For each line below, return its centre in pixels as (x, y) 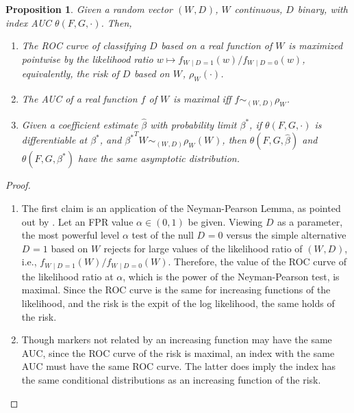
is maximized (316, 45)
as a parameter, (310, 221)
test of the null (163, 235)
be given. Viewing (225, 221)
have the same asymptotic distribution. (159, 158)
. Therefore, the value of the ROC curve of (257, 262)
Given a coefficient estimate (80, 124)
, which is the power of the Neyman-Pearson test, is (231, 276)
